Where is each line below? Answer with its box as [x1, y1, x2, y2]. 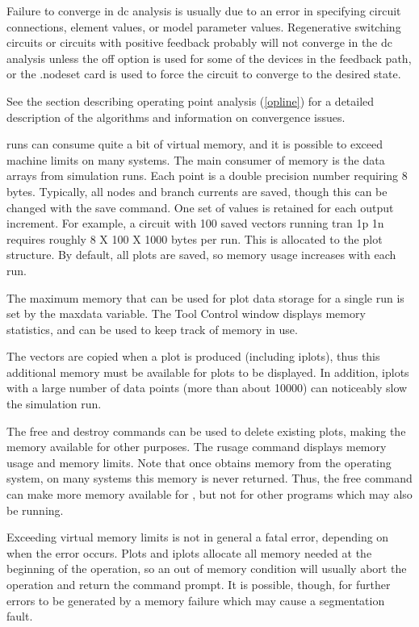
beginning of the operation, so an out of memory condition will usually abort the [6, 560, 407, 577]
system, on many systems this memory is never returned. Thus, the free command [6, 470, 413, 487]
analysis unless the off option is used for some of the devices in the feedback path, [6, 49, 412, 66]
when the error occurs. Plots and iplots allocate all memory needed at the [6, 544, 372, 561]
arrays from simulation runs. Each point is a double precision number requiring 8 [6, 167, 408, 184]
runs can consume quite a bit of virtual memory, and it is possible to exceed [6, 136, 383, 153]
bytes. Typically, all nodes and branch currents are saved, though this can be [6, 182, 388, 199]
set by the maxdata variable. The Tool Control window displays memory [6, 305, 366, 322]
